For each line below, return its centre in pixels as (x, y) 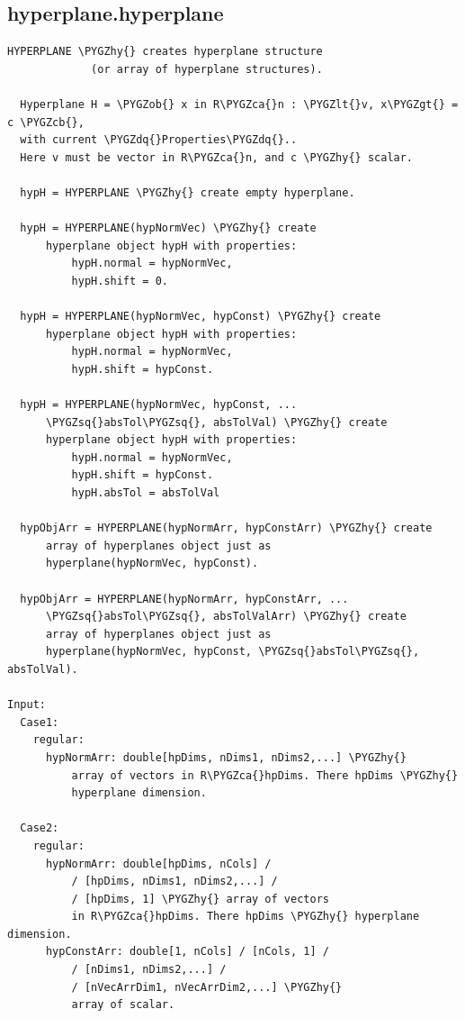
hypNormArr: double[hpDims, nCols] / (158, 863)
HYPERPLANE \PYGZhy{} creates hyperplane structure (165, 52)
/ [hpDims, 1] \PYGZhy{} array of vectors (200, 899)
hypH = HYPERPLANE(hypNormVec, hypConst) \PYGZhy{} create (201, 317)
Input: (27, 705)
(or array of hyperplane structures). (207, 69)
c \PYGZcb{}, (46, 122)
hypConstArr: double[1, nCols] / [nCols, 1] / (187, 952)
